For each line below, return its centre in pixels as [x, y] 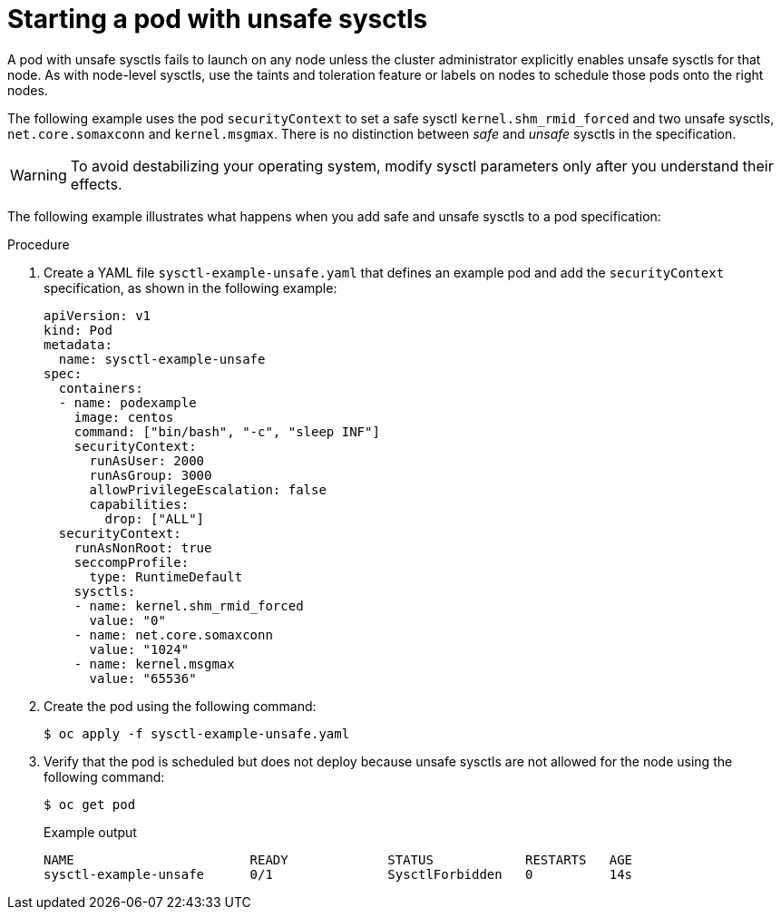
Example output [90, 832]
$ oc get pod [90, 804]
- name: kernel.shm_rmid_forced [189, 605]
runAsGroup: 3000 [151, 475]
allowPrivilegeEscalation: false [208, 489]
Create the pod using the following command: [180, 706]
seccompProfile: [132, 562]
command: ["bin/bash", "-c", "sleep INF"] [227, 431]
